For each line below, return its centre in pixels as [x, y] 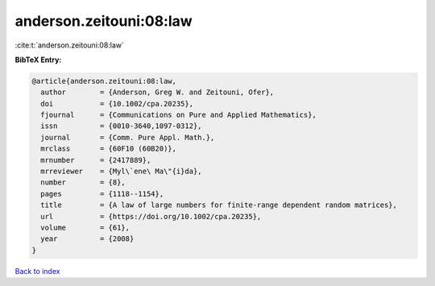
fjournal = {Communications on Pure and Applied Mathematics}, [179, 115]
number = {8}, [83, 182]
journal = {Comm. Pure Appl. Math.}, [128, 137]
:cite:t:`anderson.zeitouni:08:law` [70, 45]
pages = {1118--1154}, [102, 194]
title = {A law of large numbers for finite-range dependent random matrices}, [219, 205]
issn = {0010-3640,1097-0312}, [121, 126]
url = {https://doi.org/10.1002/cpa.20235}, [151, 216]
